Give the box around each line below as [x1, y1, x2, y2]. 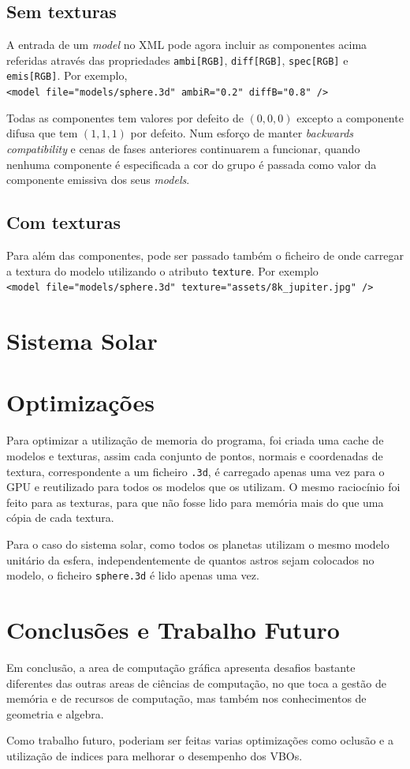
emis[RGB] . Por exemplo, [6, 67, 128, 84]
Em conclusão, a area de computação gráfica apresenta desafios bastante [6, 658, 356, 675]
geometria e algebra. [6, 705, 104, 722]
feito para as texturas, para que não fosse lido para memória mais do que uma [6, 493, 384, 510]
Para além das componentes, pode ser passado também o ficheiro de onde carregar [6, 246, 404, 263]
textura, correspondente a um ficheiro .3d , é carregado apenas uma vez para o [6, 463, 385, 479]
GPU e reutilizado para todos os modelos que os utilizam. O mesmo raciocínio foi [6, 478, 401, 495]
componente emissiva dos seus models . [6, 171, 190, 188]
